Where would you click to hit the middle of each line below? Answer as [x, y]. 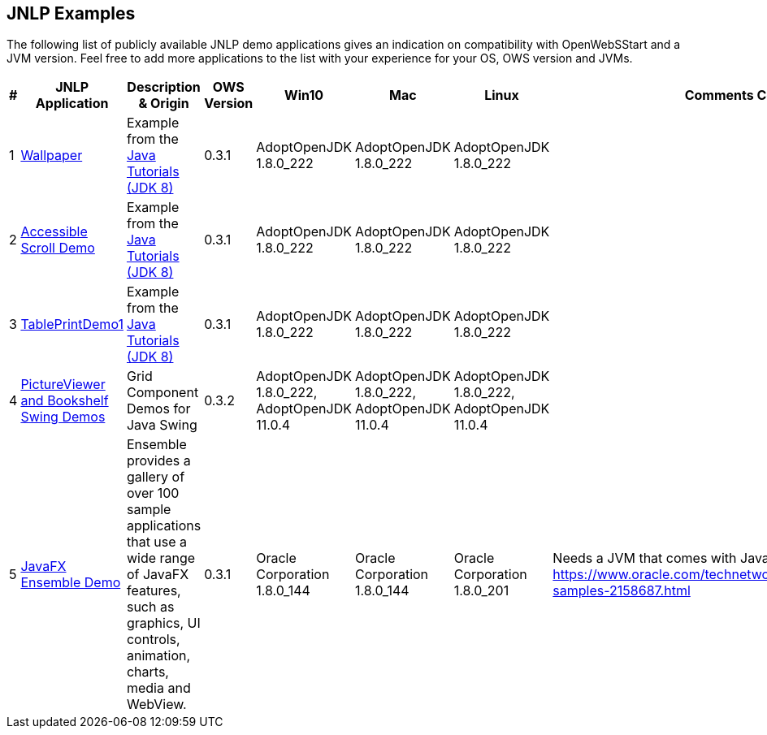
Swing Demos [63, 417]
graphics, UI [163, 623]
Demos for [158, 409]
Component [162, 393]
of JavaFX [158, 575]
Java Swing [162, 425]
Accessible [54, 232]
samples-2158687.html [622, 591]
